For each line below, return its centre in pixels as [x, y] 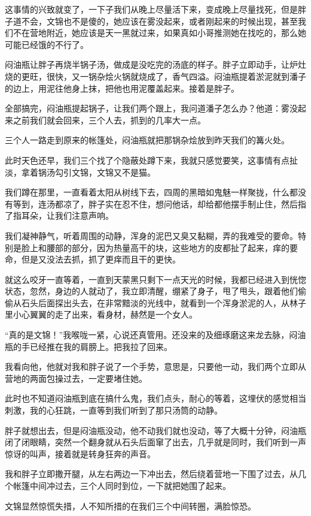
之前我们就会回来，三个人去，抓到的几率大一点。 [109, 120]
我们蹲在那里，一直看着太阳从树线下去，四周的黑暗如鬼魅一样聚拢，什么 [147, 192]
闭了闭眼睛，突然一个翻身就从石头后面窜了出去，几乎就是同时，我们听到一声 [155, 442]
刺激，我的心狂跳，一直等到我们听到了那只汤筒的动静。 [114, 410]
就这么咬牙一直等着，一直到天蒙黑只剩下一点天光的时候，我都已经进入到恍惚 [155, 279]
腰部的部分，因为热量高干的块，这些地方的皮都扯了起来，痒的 [168, 247]
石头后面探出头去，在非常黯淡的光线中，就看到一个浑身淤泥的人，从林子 [164, 302]
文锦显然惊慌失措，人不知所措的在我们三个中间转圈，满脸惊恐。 [130, 506]
